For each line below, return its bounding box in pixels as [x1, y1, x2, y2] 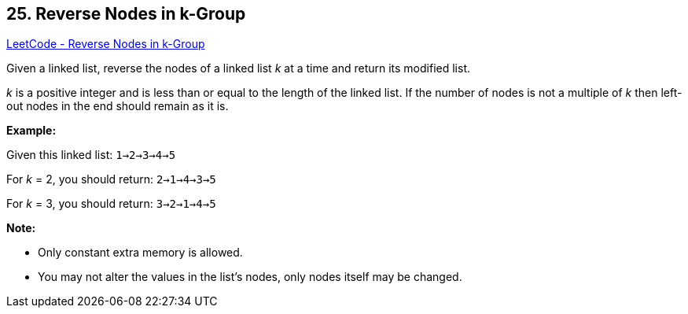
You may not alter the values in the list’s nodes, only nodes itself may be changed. [38, 270, 462, 284]
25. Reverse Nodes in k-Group [6, 4, 246, 24]
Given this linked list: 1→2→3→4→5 [6, 148, 176, 162]
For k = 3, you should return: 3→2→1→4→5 [6, 197, 216, 211]
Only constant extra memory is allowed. [38, 246, 243, 260]
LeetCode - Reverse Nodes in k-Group [6, 37, 205, 51]
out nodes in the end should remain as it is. [6, 99, 229, 113]
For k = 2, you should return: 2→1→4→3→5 [6, 172, 216, 187]
